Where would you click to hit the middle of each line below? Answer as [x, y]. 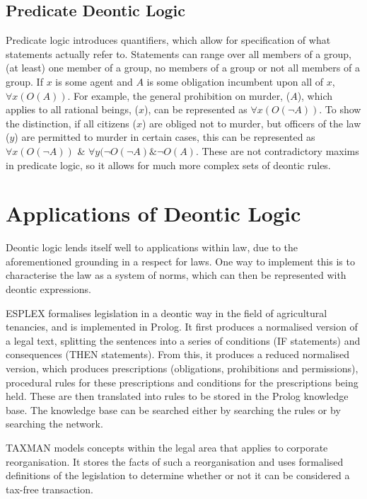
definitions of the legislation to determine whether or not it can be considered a [178, 475]
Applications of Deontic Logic [153, 213]
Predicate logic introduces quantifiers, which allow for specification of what [168, 40]
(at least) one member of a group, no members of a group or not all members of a [183, 68]
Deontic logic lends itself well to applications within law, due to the [152, 247]
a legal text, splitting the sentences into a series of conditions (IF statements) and [183, 340]
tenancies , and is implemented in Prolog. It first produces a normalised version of [182, 327]
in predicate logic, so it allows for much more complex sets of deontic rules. [168, 165]
